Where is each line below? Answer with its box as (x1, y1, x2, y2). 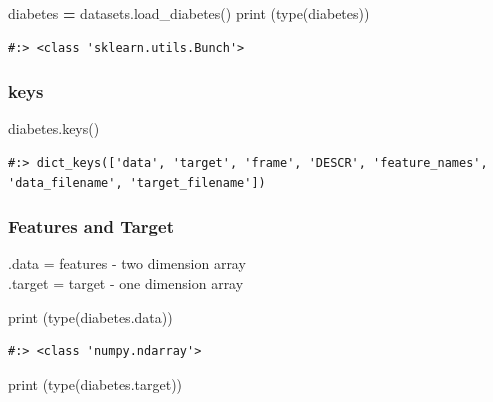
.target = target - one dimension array (8, 273, 244, 293)
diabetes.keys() (8, 118, 100, 139)
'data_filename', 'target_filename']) (8, 175, 266, 190)
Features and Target (8, 214, 174, 239)
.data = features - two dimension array (8, 253, 246, 274)
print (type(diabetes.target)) (8, 373, 183, 394)
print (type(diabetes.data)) (8, 306, 173, 327)
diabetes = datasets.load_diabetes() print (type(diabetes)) (8, 3, 370, 23)
